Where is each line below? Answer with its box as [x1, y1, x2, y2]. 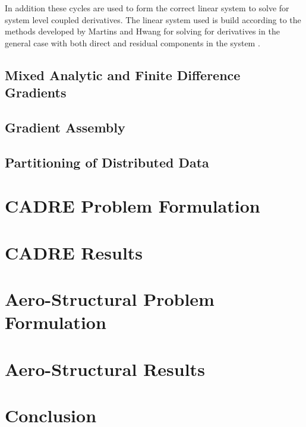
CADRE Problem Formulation [5, 194, 260, 218]
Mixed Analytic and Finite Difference [5, 65, 241, 84]
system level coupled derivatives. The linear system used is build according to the [5, 13, 301, 26]
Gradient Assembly [5, 118, 125, 136]
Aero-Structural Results [5, 356, 205, 381]
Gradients [5, 83, 67, 102]
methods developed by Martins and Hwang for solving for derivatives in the [5, 25, 280, 37]
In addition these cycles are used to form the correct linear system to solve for [5, 2, 289, 14]
